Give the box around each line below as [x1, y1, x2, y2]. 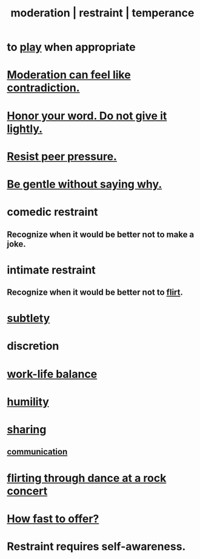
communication [7, 447, 68, 457]
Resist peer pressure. [7, 149, 118, 163]
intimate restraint [7, 263, 96, 276]
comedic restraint [7, 205, 99, 219]
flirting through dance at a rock [7, 471, 167, 485]
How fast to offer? [7, 512, 99, 526]
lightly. [7, 122, 43, 135]
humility [7, 395, 49, 408]
